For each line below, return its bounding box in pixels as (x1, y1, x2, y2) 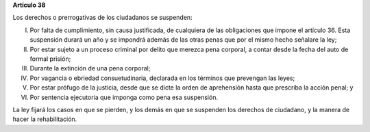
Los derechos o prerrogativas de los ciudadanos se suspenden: (12, 14, 193, 22)
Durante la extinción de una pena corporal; (29, 64, 151, 72)
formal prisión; (29, 55, 71, 63)
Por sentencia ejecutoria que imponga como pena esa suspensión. (29, 93, 219, 101)
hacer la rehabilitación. (12, 115, 77, 123)
